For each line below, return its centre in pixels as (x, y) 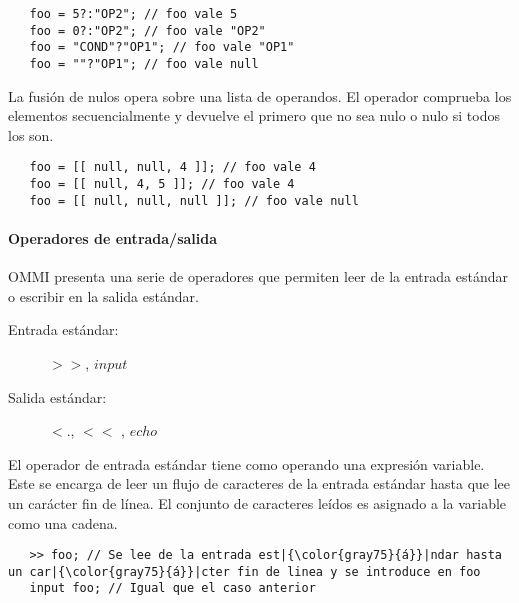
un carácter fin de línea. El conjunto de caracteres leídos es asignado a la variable (257, 502)
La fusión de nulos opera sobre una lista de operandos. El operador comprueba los (260, 95)
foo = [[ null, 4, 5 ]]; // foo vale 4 (162, 184)
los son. (31, 134)
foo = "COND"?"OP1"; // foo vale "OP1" (162, 47)
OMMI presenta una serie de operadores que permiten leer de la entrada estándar (258, 276)
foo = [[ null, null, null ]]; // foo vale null (194, 200)
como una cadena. (63, 522)
